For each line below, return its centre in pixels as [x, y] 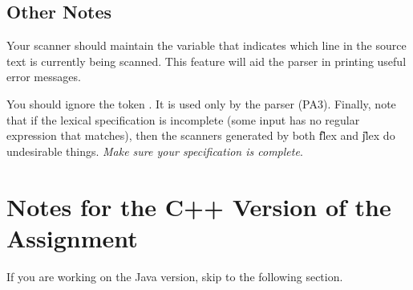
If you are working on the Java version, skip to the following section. [175, 276]
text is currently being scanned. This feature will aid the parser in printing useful [206, 61]
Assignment [72, 237]
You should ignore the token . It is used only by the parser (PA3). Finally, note [201, 103]
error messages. [44, 77]
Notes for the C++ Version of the [199, 206]
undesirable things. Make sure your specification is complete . [155, 151]
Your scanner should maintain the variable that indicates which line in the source [206, 45]
